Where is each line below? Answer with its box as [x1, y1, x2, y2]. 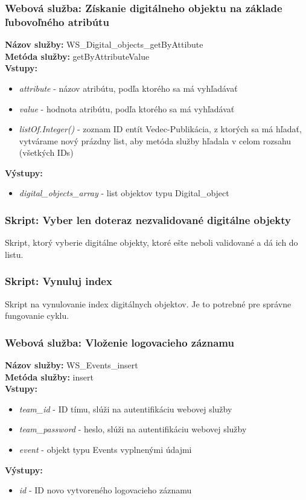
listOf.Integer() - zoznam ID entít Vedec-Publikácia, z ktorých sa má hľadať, [19, 123, 302, 135]
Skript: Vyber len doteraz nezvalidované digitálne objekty [5, 213, 291, 227]
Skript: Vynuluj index [5, 274, 112, 289]
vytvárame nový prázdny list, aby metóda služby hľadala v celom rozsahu [19, 134, 292, 147]
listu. [5, 248, 24, 260]
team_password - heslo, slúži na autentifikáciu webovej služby [19, 423, 247, 435]
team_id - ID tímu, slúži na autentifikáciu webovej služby [19, 402, 232, 415]
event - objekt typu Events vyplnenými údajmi [19, 443, 192, 456]
